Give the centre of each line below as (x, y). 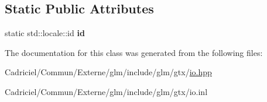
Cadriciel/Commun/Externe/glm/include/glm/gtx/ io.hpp (108, 72)
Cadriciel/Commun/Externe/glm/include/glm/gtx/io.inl (106, 91)
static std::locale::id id (45, 33)
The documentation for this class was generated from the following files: (134, 52)
